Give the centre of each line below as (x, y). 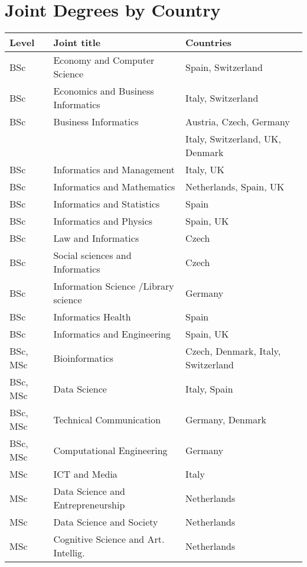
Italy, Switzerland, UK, (233, 139)
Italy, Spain (209, 388)
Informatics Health (92, 317)
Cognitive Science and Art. (109, 539)
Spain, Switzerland (224, 67)
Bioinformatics (84, 358)
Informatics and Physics (103, 221)
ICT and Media (85, 474)
